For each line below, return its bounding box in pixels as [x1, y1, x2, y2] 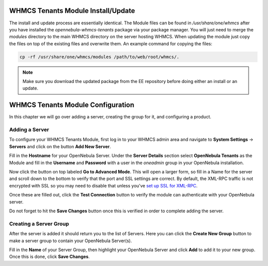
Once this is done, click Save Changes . [9, 254, 90, 260]
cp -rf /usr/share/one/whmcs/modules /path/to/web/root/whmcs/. [19, 54, 180, 60]
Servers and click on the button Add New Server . [9, 143, 111, 149]
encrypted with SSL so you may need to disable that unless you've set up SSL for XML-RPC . [9, 182, 198, 188]
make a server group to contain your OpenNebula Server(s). [9, 238, 132, 244]
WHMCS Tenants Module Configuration [9, 101, 134, 109]
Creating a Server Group [9, 220, 69, 227]
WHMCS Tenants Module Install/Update [9, 6, 135, 15]
